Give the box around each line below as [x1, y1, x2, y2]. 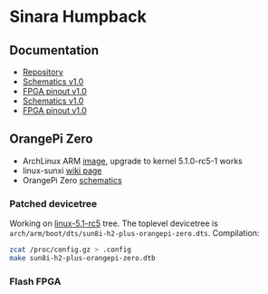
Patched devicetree [9, 197, 98, 210]
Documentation [9, 43, 100, 58]
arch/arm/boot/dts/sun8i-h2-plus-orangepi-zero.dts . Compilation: [9, 228, 260, 239]
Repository [22, 66, 63, 77]
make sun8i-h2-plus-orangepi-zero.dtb [9, 253, 156, 262]
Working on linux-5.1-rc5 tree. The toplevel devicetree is [9, 218, 219, 229]
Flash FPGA [9, 275, 62, 288]
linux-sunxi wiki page [22, 165, 102, 176]
